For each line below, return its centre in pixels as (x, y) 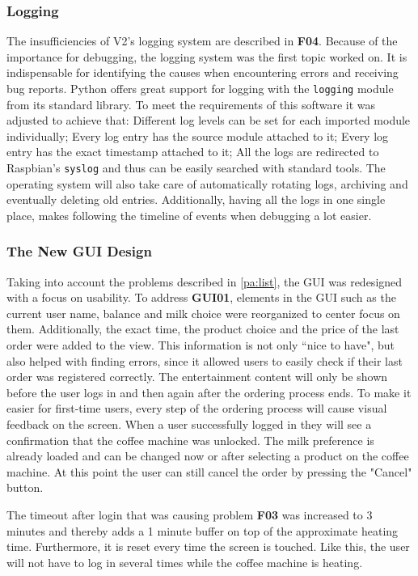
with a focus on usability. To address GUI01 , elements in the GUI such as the (201, 297)
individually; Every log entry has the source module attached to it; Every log (198, 136)
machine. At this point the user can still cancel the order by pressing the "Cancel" (209, 471)
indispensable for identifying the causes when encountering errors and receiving (203, 72)
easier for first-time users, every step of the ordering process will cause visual (197, 408)
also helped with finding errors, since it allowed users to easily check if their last (205, 360)
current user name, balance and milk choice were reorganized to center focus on (203, 313)
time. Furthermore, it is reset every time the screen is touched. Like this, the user (208, 546)
